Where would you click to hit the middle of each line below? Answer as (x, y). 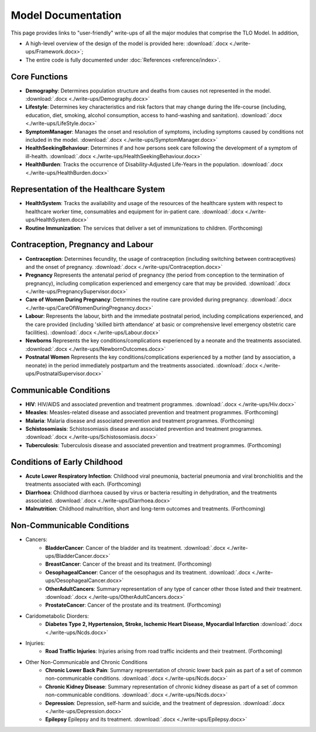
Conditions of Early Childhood (67, 462)
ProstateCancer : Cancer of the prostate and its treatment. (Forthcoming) (133, 605)
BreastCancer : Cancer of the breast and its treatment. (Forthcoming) (128, 564)
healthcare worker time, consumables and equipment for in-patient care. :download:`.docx (135, 212)
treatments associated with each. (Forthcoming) (83, 484)
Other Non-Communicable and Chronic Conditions (86, 662)
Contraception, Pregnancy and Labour (82, 245)
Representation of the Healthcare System (88, 190)
